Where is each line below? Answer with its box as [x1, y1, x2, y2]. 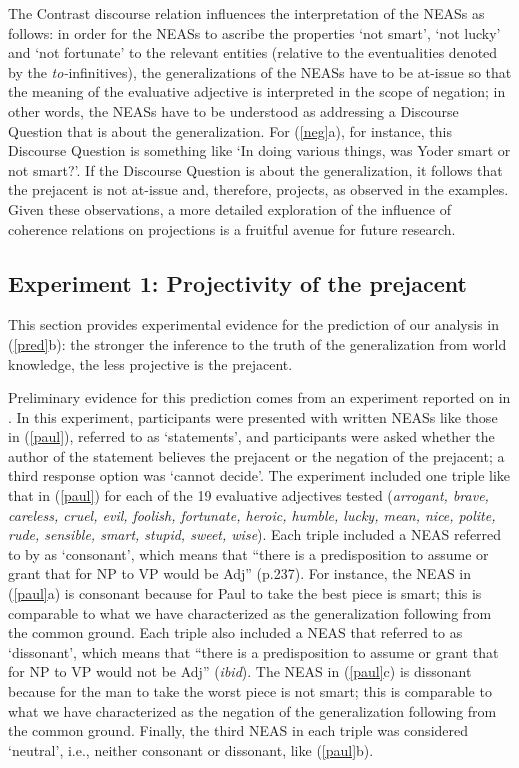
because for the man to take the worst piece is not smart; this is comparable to [8, 681, 492, 702]
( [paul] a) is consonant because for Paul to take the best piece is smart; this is [8, 583, 482, 604]
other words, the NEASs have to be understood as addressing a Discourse [8, 100, 459, 121]
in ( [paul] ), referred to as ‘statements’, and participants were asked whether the [8, 426, 495, 447]
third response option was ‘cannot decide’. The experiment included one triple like [8, 465, 511, 486]
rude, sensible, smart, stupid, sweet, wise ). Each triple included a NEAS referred [8, 524, 502, 545]
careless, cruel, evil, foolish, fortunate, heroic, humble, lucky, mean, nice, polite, [8, 504, 496, 525]
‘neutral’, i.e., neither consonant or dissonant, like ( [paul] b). [8, 739, 374, 760]
